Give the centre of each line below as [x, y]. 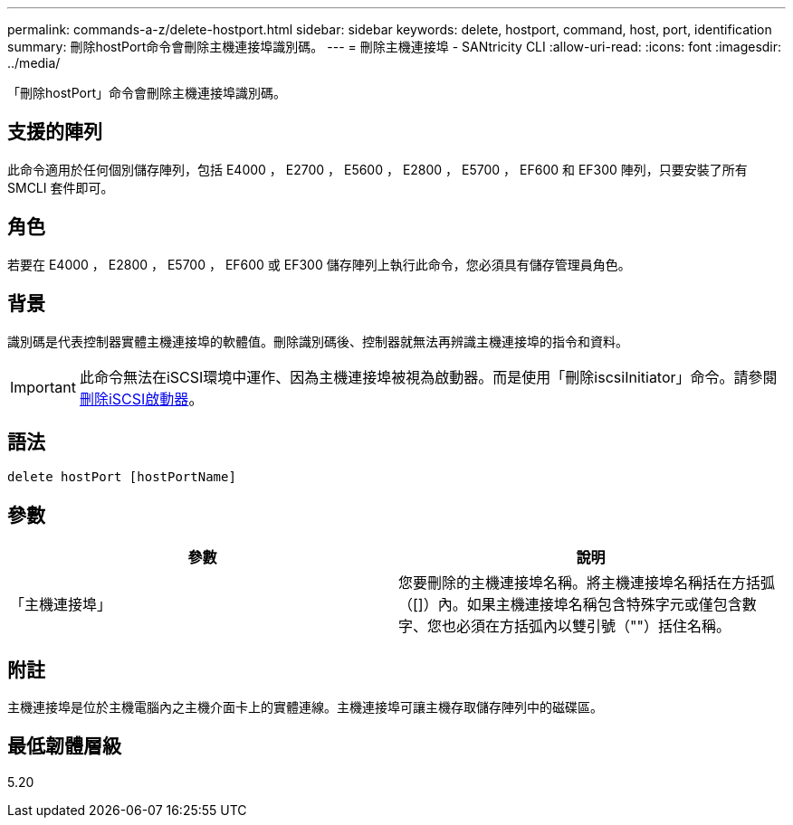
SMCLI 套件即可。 [61, 187]
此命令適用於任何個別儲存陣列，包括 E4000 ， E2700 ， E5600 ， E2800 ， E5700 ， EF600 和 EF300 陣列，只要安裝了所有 [377, 169]
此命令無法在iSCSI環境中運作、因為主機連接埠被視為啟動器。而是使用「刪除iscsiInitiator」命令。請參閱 [428, 377]
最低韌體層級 [64, 746]
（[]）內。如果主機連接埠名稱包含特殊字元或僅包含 [570, 605]
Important [43, 387]
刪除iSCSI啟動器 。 [141, 398]
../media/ [34, 63]
